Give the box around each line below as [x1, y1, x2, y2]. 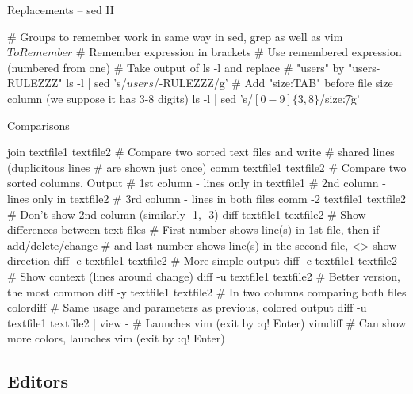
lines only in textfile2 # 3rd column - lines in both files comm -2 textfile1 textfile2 [7, 189, 407, 206]
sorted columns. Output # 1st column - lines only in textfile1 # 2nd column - [7, 174, 386, 191]
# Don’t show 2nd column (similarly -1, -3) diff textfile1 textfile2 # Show [7, 205, 366, 222]
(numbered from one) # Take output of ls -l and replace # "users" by [7, 59, 345, 75]
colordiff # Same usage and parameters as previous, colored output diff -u [7, 299, 367, 316]
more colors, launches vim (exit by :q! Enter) [7, 330, 225, 346]
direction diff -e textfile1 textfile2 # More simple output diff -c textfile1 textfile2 [7, 252, 398, 269]
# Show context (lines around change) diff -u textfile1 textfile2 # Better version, [7, 267, 400, 284]
